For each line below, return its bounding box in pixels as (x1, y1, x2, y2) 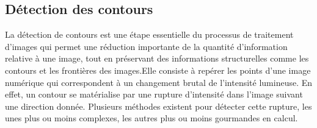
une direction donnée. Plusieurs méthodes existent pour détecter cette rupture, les (5, 99, 312, 112)
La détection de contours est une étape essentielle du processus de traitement (5, 28, 294, 41)
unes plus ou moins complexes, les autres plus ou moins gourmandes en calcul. (5, 112, 298, 124)
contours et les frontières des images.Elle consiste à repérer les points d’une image (5, 63, 311, 76)
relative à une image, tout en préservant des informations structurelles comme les (5, 52, 309, 65)
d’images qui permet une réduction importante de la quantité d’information (5, 40, 288, 52)
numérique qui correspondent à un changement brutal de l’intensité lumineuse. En (5, 76, 313, 88)
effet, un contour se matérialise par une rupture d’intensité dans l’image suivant (5, 88, 303, 101)
